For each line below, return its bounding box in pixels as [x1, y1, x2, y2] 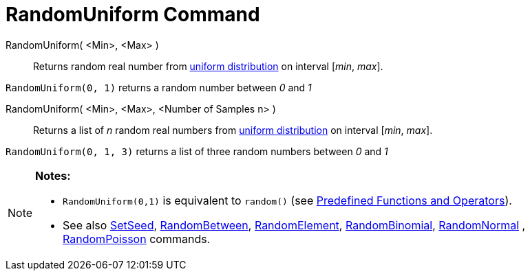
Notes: [35, 168, 71, 183]
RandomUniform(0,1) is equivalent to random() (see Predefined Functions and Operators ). [63, 193, 512, 207]
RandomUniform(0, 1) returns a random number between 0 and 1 [6, 81, 312, 93]
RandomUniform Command [6, 3, 260, 26]
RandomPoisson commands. [63, 231, 211, 246]
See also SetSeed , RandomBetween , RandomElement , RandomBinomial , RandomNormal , [63, 218, 526, 232]
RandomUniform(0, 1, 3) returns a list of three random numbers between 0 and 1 [6, 145, 388, 157]
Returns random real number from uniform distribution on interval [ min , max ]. [33, 60, 383, 72]
